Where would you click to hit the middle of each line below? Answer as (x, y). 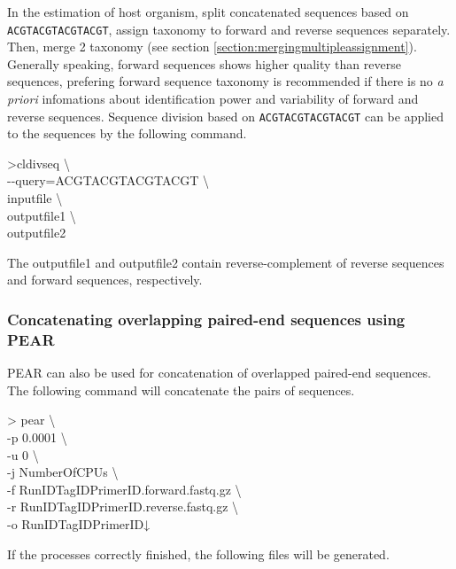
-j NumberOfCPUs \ (63, 472)
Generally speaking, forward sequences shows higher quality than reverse (204, 63)
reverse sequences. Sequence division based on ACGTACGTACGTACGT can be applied (225, 116)
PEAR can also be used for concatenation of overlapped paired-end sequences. (219, 373)
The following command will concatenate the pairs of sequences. (181, 390)
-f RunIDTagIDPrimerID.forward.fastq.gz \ (124, 489)
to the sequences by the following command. (127, 133)
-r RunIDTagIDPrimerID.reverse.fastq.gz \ (123, 507)
